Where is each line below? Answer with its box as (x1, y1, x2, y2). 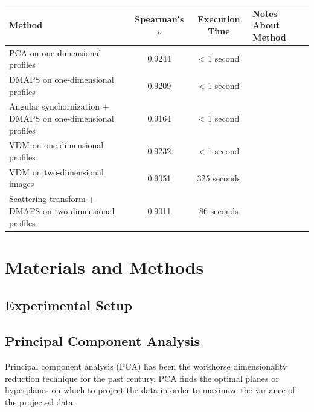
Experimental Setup (5, 296, 132, 315)
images (9, 177, 34, 190)
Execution (197, 13, 240, 25)
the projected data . (5, 395, 78, 408)
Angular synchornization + (9, 100, 109, 113)
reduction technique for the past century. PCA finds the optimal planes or (5, 371, 279, 384)
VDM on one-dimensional (9, 139, 104, 151)
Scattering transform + (9, 192, 95, 205)
